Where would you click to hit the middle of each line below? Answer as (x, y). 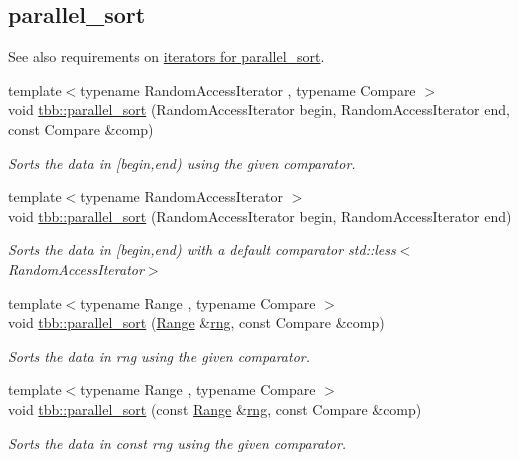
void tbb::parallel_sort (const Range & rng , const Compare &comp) (215, 408)
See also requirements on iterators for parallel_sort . (166, 56)
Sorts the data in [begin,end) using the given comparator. (182, 162)
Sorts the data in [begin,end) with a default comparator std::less (202, 249)
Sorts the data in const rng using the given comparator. (177, 442)
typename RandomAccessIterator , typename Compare (248, 89)
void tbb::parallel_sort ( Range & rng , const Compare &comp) (196, 322)
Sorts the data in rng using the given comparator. (159, 355)
